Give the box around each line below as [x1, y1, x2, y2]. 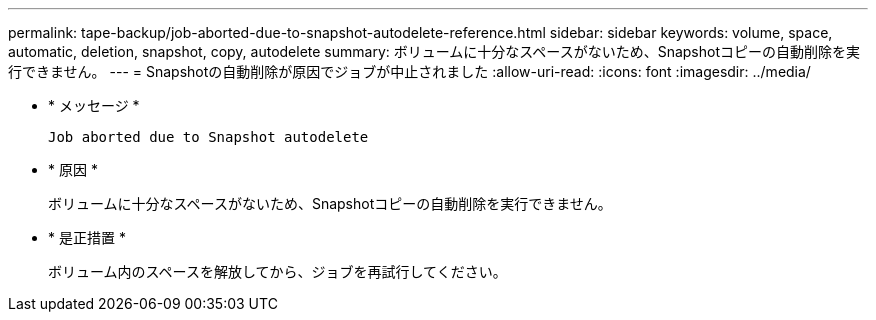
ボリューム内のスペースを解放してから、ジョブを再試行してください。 [48, 263, 507, 280]
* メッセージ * [48, 97, 140, 114]
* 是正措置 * [48, 229, 126, 246]
